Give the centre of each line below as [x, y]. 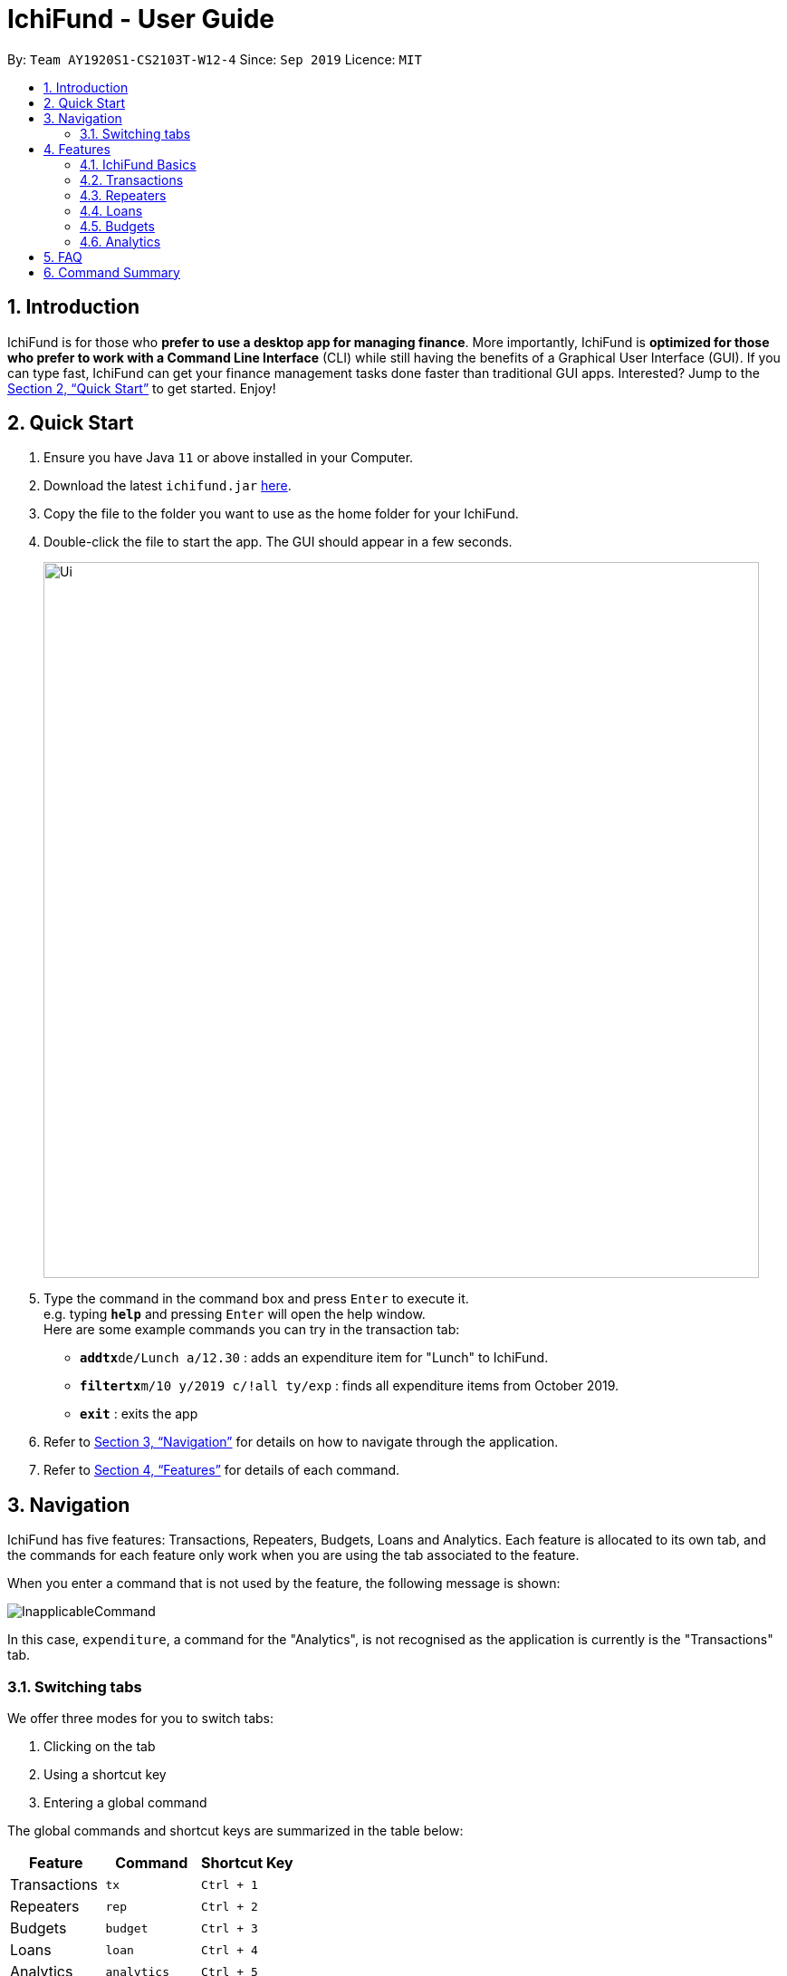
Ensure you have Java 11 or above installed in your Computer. [229, 458]
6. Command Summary [112, 272]
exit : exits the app [139, 1414]
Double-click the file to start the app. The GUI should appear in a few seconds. [278, 542]
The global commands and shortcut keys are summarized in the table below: [235, 1831]
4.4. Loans [111, 210]
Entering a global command [125, 1803]
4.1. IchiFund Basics [138, 164]
